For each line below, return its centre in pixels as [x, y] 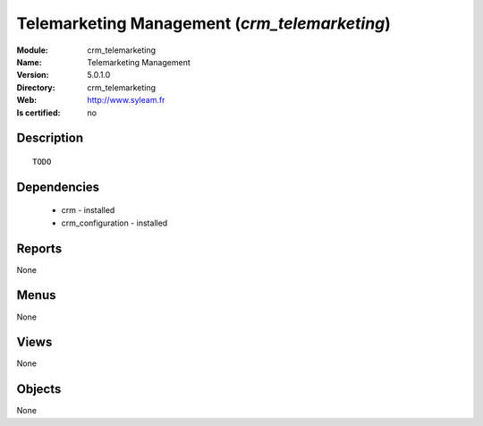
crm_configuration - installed [114, 223]
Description [50, 138]
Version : [33, 75]
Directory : [36, 87]
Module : [32, 50]
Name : [29, 62]
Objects [39, 389]
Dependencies [58, 187]
